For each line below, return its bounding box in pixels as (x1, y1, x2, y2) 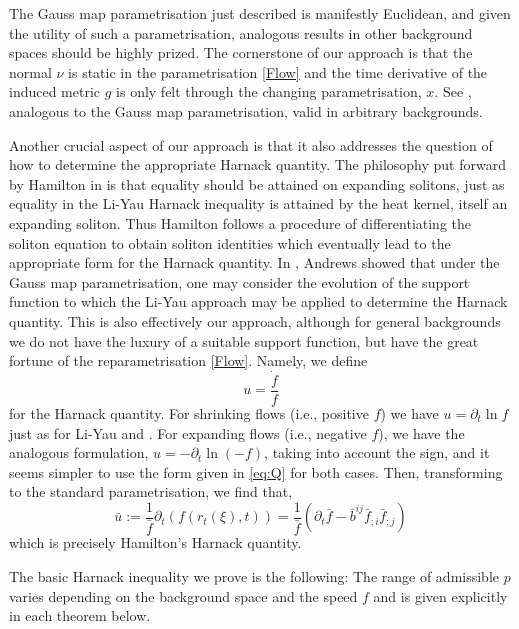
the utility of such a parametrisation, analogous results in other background (9, 22, 473, 43)
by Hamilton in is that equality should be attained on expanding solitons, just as (9, 173, 505, 194)
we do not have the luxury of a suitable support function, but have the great (9, 330, 479, 351)
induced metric (9, 81, 101, 102)
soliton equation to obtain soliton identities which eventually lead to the (9, 232, 451, 253)
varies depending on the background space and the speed (9, 585, 358, 606)
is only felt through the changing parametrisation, (116, 81, 422, 102)
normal (9, 61, 52, 82)
